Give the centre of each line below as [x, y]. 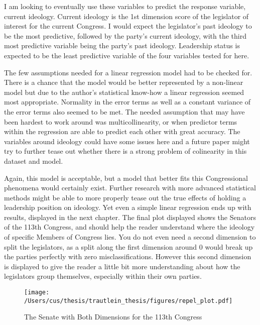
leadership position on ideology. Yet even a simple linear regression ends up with [128, 207]
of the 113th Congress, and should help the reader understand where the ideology [129, 227]
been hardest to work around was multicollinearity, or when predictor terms [121, 121]
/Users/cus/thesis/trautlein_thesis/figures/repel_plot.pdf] [128, 301]
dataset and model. [34, 160]
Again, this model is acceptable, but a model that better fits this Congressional [126, 178]
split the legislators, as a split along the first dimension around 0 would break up [128, 246]
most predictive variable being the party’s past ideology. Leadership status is [122, 45]
